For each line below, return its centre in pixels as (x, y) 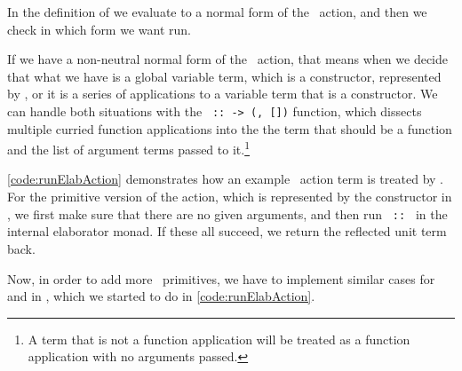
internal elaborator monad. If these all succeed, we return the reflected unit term (227, 231)
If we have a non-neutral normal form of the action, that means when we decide (227, 59)
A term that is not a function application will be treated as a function (219, 339)
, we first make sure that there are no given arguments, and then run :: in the (227, 213)
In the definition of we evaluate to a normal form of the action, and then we (217, 12)
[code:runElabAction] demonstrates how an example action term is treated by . (225, 179)
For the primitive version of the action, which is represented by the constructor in (230, 197)
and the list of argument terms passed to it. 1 (128, 148)
